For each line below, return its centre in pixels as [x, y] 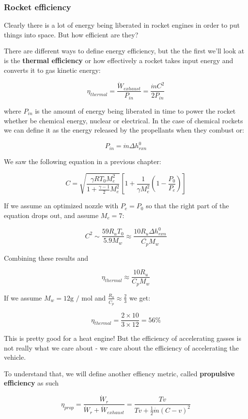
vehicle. [15, 357]
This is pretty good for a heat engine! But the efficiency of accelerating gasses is [123, 338]
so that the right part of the [187, 206]
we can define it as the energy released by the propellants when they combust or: [124, 130]
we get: [140, 297]
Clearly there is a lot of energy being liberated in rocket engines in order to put [122, 25]
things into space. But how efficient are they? [71, 34]
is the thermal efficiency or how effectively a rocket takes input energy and [119, 60]
